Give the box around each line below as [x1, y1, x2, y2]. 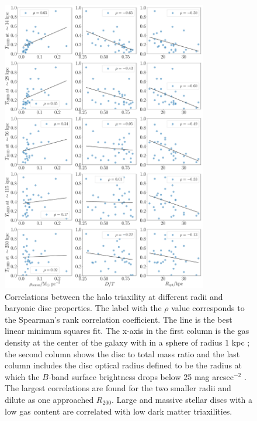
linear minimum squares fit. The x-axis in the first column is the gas [5, 325, 249, 337]
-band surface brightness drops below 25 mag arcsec [48, 370, 234, 382]
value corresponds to [171, 302, 245, 314]
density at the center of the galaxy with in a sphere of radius [5, 336, 223, 348]
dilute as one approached [5, 394, 94, 406]
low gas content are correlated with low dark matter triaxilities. [5, 405, 232, 417]
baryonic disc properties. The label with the [5, 302, 162, 314]
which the [5, 370, 40, 382]
